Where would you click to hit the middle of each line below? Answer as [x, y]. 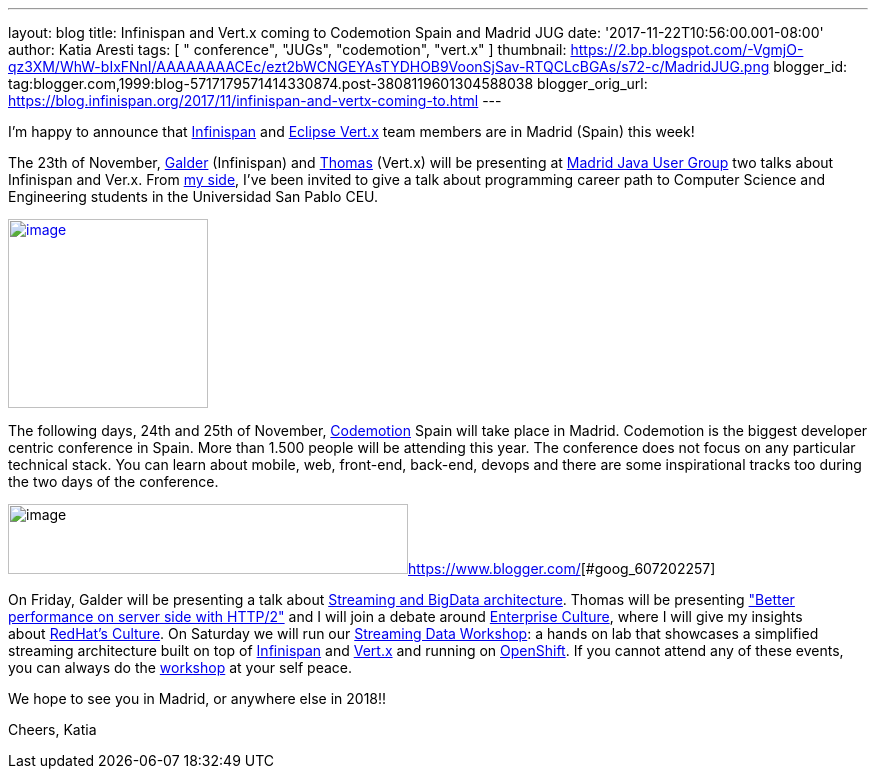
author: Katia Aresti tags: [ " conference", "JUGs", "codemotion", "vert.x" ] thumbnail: [287, 49]
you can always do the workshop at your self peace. [180, 667]
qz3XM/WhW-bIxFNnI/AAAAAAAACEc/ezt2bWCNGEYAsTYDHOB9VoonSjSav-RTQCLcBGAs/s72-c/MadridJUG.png [389, 66]
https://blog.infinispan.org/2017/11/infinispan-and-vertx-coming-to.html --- [255, 100]
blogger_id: [810, 66]
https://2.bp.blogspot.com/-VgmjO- [687, 49]
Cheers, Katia [52, 729]
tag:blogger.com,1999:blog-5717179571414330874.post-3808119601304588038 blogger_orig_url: [328, 83]
